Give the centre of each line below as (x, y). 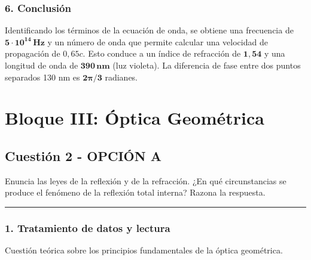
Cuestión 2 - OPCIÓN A (83, 155)
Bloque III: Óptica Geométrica (135, 118)
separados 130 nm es (42, 77)
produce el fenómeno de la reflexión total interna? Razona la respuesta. (135, 192)
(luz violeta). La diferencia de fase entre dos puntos (207, 65)
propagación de (33, 53)
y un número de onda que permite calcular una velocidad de (158, 41)
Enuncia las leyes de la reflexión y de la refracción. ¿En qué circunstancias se (146, 180)
